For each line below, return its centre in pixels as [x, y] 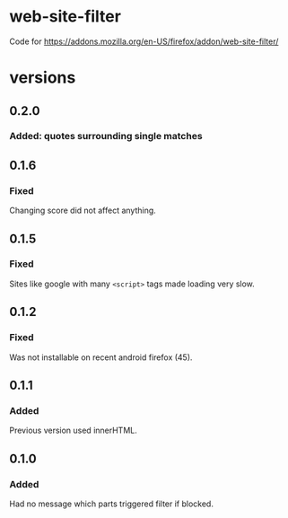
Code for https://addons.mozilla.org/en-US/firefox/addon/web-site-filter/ [144, 41]
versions [43, 78]
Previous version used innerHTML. [73, 430]
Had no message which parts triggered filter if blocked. [111, 504]
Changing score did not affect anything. [83, 211]
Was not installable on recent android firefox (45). [101, 357]
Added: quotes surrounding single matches [106, 136]
